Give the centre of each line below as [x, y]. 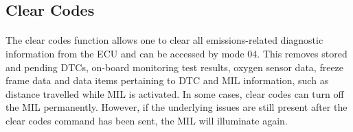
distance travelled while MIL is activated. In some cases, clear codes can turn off [175, 93]
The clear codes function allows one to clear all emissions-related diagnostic [164, 40]
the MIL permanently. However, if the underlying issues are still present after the [176, 107]
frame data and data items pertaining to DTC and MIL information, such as [167, 80]
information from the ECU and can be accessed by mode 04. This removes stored [176, 53]
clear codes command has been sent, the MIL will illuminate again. [147, 120]
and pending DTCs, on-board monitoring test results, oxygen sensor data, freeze [175, 67]
